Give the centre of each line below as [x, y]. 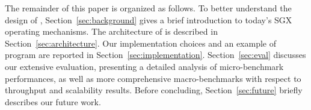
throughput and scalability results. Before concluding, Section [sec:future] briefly [154, 90]
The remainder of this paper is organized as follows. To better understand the [148, 8]
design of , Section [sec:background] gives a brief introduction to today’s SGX [149, 19]
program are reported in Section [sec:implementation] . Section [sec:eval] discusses [155, 55]
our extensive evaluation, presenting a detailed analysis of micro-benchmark [144, 66]
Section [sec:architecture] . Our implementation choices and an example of [141, 43]
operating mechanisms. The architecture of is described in [111, 31]
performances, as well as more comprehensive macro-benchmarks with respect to [153, 78]
